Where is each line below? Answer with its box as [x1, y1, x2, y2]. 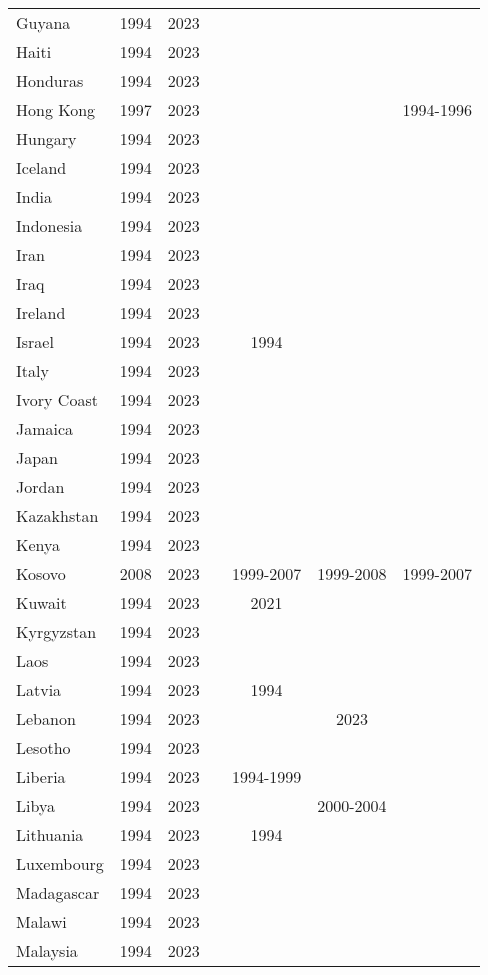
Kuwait [16, 591, 67, 614]
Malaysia [16, 939, 78, 962]
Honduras [16, 69, 84, 92]
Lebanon [16, 707, 76, 730]
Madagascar [16, 881, 100, 904]
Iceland [16, 156, 67, 179]
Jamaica [16, 417, 74, 440]
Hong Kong [16, 98, 96, 121]
